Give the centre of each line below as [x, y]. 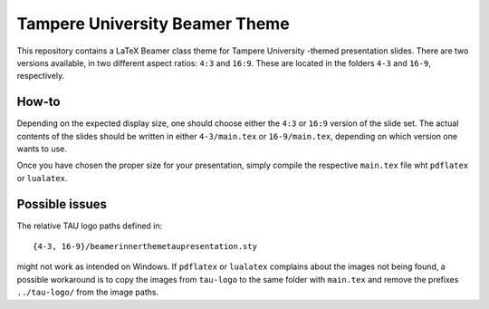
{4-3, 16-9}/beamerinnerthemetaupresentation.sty [145, 246]
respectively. [41, 76]
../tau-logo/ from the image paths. [87, 292]
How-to [38, 102]
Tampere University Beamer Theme [153, 24]
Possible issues [62, 204]
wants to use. [42, 149]
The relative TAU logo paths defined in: [90, 226]
